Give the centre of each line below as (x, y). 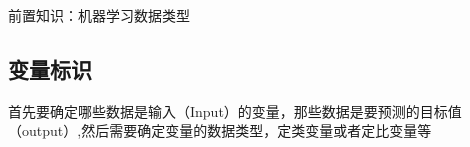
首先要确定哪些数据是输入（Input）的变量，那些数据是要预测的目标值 (235, 110)
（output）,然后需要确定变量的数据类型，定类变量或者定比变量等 (220, 130)
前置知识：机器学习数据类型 (99, 15)
